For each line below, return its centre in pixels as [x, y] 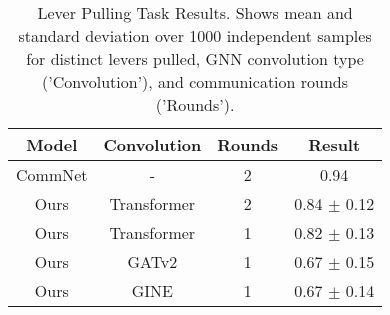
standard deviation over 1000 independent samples [195, 35]
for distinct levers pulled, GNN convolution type [195, 58]
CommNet [52, 174]
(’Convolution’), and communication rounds [195, 81]
